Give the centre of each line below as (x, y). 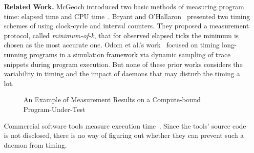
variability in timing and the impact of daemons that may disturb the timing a (122, 74)
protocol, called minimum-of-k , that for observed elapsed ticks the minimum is (121, 35)
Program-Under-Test (54, 109)
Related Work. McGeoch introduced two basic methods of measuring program (124, 6)
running (16, 54)
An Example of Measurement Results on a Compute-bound (112, 99)
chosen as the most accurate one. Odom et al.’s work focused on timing (112, 45)
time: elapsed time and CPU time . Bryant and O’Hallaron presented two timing (127, 16)
